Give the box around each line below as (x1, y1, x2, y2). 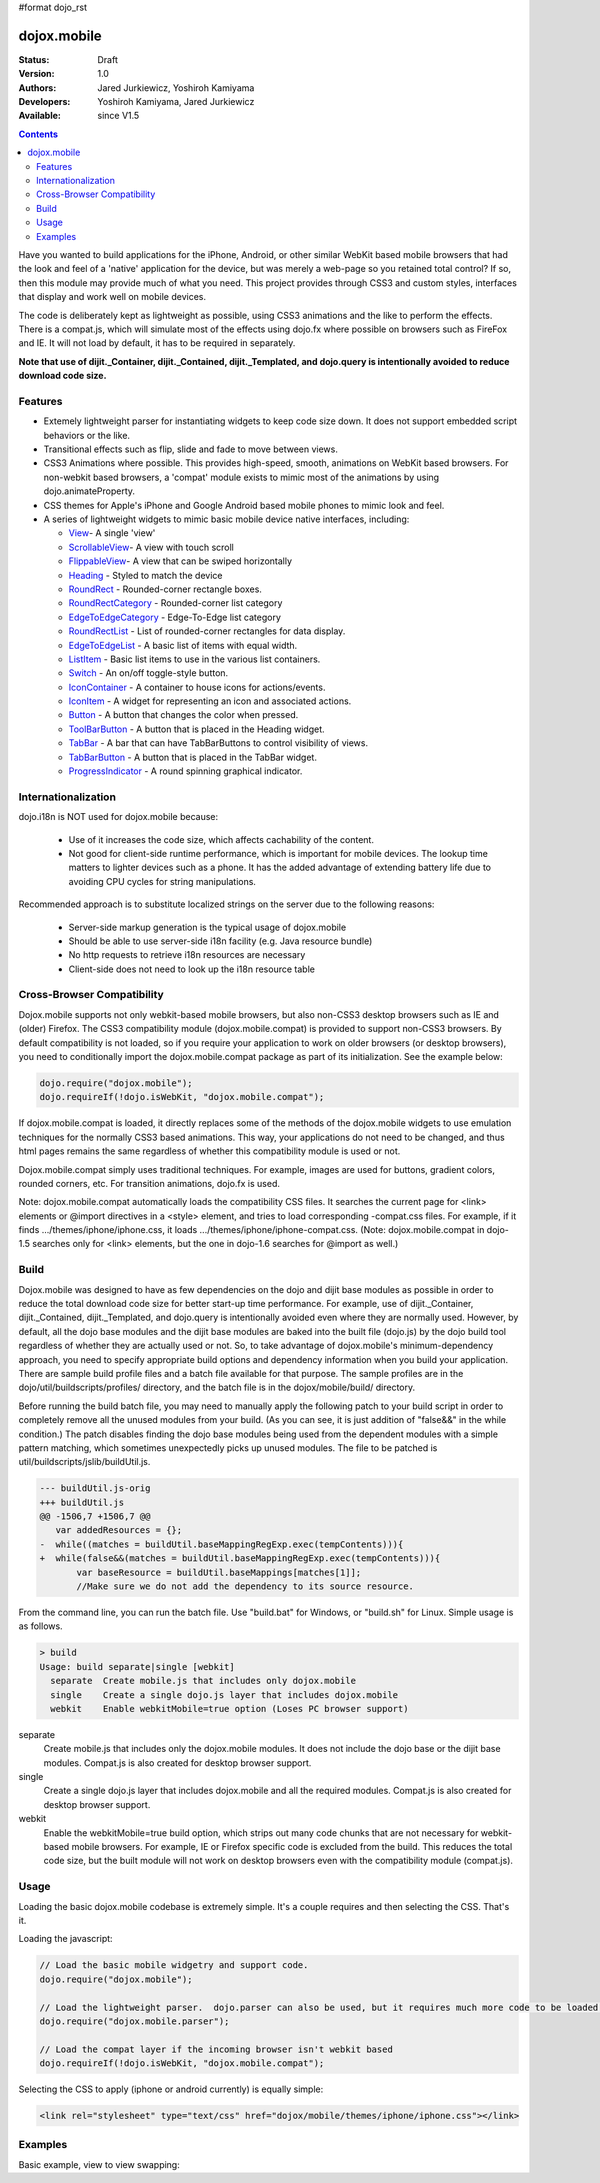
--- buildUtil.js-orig (39, 1483, 151, 1494)
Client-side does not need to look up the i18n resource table (68, 963, 315, 975)
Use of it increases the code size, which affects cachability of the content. (68, 833, 375, 845)
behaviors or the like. (43, 429, 130, 441)
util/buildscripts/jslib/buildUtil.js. (18, 1456, 151, 1468)
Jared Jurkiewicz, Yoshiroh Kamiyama (97, 81, 255, 94)
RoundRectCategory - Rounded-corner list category (68, 597, 283, 609)
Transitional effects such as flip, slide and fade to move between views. (43, 443, 339, 455)
